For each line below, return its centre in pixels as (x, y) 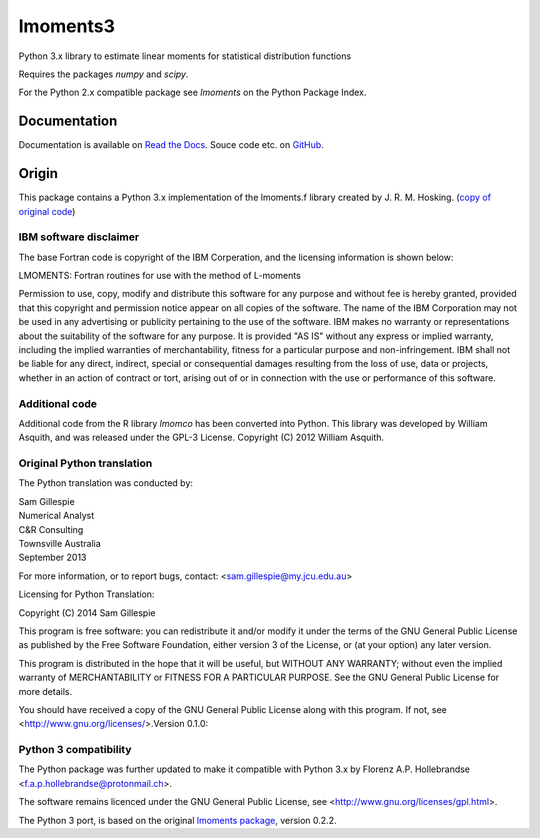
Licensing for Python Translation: (86, 594)
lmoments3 (66, 26)
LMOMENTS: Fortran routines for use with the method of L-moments (160, 276)
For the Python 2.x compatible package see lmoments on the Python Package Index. (192, 92)
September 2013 (52, 557)
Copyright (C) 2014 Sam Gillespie (87, 612)
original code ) (47, 211)
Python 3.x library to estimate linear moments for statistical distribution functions (185, 56)
